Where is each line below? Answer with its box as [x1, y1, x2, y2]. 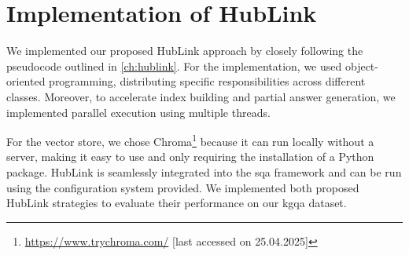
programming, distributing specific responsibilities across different [49, 73, 366, 89]
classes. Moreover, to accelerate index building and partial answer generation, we [6, 88, 396, 104]
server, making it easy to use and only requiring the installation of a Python [6, 148, 374, 165]
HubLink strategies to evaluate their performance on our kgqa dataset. [6, 195, 347, 211]
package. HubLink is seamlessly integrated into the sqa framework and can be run [6, 163, 402, 180]
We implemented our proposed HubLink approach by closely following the [6, 42, 363, 59]
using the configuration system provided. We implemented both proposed [6, 179, 359, 195]
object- [345, 57, 378, 74]
